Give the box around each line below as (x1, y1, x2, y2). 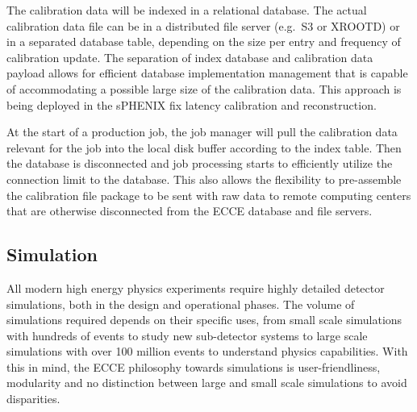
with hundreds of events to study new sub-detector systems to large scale (6, 327, 368, 343)
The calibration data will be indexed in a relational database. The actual (6, 2, 367, 18)
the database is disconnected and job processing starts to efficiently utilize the (6, 155, 393, 172)
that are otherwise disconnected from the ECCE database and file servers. (6, 202, 373, 219)
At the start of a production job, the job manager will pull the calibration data (6, 123, 398, 140)
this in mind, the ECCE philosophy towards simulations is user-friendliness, (6, 358, 381, 375)
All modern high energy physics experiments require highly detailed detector (6, 279, 385, 296)
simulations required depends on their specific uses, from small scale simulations (6, 311, 402, 328)
